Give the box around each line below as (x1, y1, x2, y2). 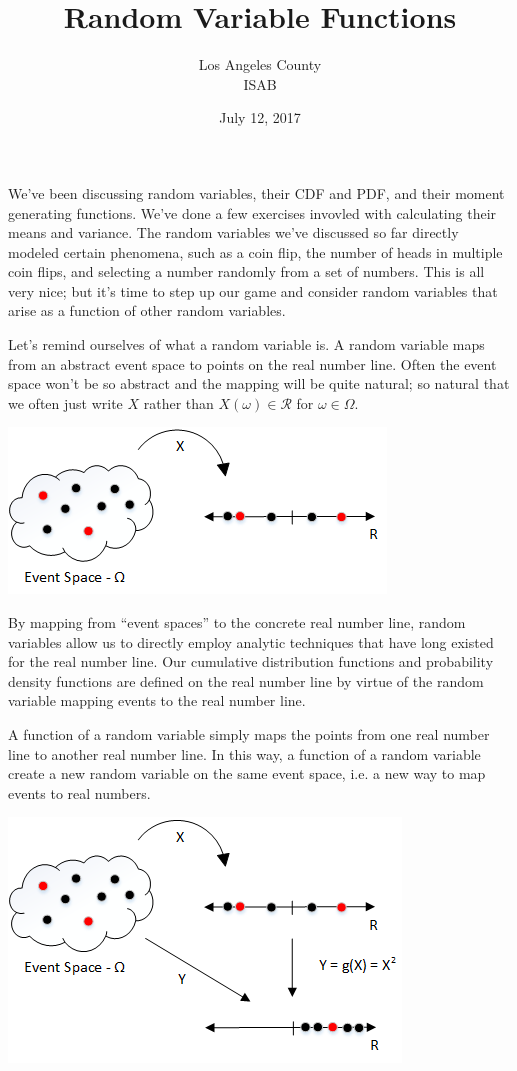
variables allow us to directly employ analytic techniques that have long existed (8, 631, 494, 652)
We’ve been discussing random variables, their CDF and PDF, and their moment (8, 182, 505, 203)
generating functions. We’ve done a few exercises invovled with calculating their (8, 202, 497, 223)
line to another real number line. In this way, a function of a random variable (8, 743, 481, 764)
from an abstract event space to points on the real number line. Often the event (8, 353, 497, 374)
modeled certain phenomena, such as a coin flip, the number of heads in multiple (8, 241, 503, 262)
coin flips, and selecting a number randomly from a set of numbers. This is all (8, 261, 485, 282)
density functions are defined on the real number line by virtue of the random (8, 670, 484, 691)
